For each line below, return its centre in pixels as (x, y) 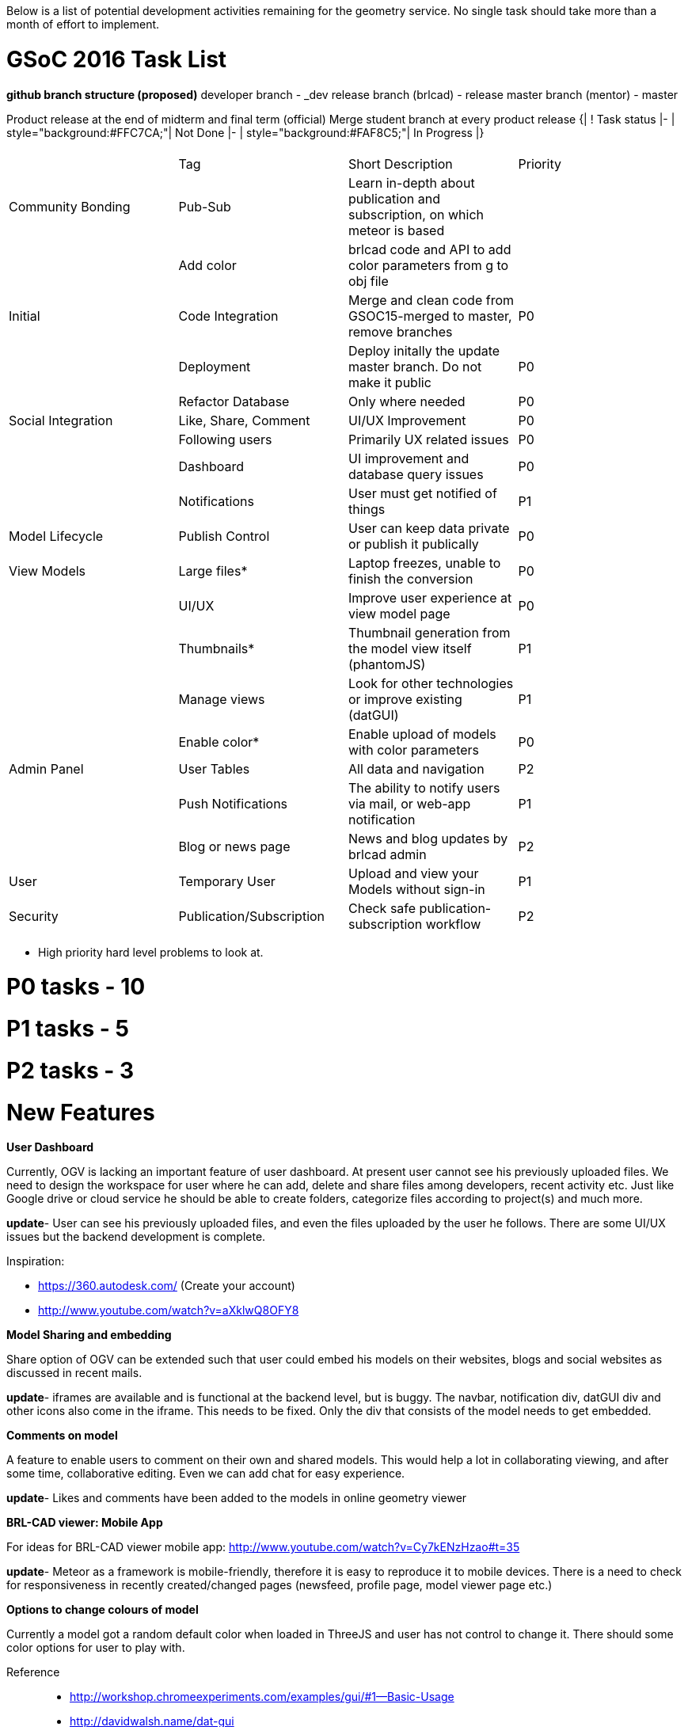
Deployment (215, 366)
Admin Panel (46, 768)
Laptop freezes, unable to (425, 563)
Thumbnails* (217, 648)
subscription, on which (416, 214)
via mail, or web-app (410, 803)
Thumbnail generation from (430, 632)
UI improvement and (409, 458)
